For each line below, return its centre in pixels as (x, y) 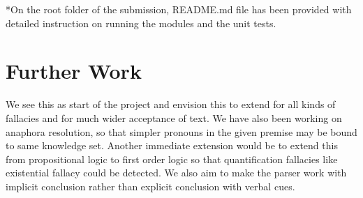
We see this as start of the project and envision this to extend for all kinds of (171, 104)
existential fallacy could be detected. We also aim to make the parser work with (176, 173)
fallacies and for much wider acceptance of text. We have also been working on (174, 117)
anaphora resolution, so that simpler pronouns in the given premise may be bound (181, 131)
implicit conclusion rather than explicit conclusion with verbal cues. (150, 186)
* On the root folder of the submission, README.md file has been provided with (179, 9)
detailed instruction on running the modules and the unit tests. (141, 23)
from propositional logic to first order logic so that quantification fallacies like (172, 159)
